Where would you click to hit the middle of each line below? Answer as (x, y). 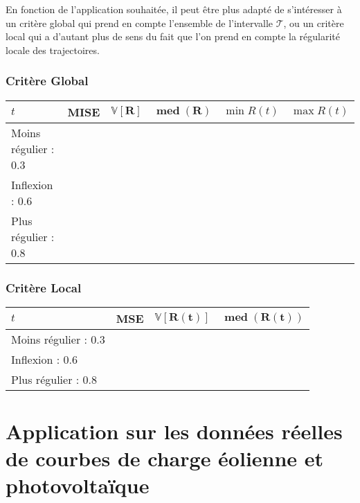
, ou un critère (314, 23)
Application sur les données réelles (174, 431)
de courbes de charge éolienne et (165, 458)
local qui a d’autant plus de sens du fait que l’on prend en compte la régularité (173, 36)
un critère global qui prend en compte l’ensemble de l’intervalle (139, 23)
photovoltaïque (78, 485)
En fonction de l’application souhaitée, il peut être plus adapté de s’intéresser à (174, 9)
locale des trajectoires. (53, 50)
